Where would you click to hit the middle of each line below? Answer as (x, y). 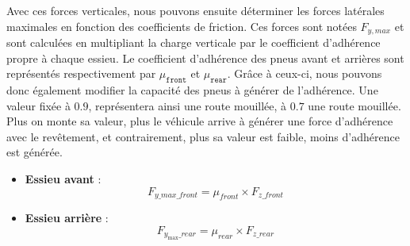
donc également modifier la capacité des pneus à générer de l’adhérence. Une (192, 90)
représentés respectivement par (81, 73)
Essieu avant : (63, 179)
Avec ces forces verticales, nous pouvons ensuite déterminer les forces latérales (195, 10)
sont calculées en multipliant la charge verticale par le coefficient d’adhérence (194, 42)
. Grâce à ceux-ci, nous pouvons (305, 73)
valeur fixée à (38, 105)
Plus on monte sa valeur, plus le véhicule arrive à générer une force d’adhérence (200, 121)
